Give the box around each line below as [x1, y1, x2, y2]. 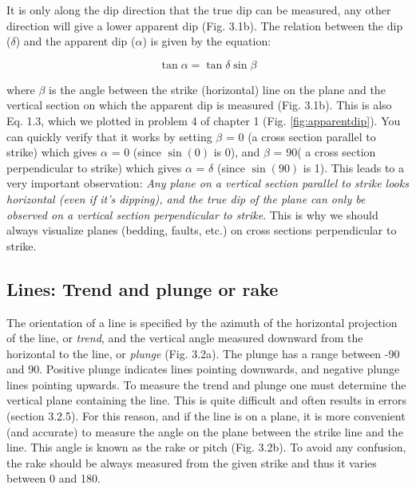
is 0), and [213, 144, 260, 160]
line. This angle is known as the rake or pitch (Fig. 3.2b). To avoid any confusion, [6, 439, 406, 455]
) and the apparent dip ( [15, 33, 136, 49]
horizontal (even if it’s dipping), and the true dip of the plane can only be [6, 190, 366, 207]
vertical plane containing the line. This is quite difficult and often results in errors [6, 392, 407, 408]
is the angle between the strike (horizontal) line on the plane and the [49, 81, 386, 97]
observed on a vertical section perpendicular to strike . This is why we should [6, 206, 378, 223]
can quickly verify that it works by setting [6, 128, 212, 144]
